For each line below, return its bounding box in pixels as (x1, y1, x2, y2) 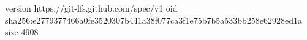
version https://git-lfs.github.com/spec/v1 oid (5, 2, 178, 14)
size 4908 (5, 25, 39, 38)
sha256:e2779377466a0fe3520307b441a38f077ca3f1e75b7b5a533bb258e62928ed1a (5, 13, 303, 26)
